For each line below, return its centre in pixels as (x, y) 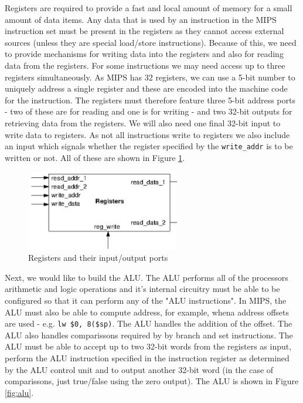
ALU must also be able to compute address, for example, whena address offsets (147, 312)
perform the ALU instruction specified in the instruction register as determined (147, 357)
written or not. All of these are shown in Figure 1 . (95, 157)
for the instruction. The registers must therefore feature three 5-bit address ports (150, 100)
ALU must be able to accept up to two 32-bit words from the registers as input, (148, 346)
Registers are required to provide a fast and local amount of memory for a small (149, 8)
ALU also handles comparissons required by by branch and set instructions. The (149, 335)
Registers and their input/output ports (98, 258)
